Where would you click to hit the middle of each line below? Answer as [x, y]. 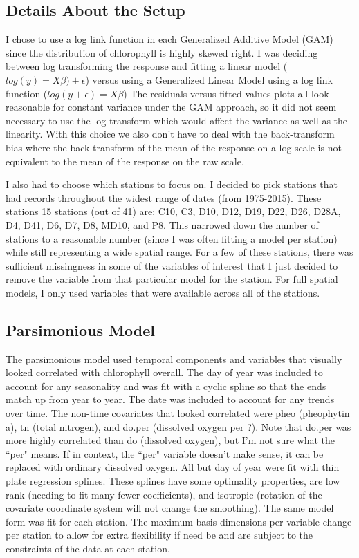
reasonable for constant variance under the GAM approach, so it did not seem [171, 107]
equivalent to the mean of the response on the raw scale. [125, 161]
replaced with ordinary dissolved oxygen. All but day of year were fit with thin [173, 467]
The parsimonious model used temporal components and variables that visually [174, 359]
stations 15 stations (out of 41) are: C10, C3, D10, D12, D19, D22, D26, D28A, [173, 211]
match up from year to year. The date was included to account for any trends [170, 399]
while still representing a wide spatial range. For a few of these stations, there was [179, 252]
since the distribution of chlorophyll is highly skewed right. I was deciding [162, 52]
